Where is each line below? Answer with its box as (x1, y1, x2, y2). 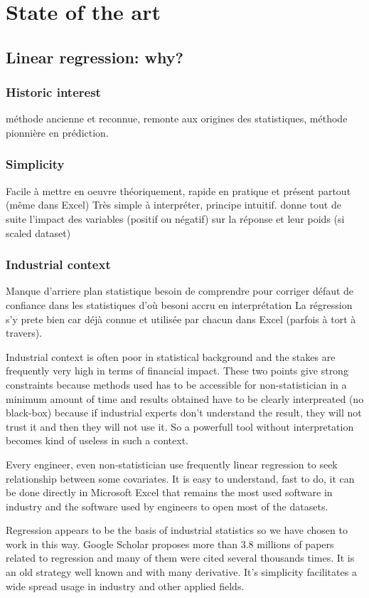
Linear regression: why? (6, 46, 183, 68)
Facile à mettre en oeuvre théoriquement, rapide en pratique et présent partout (6, 183, 351, 198)
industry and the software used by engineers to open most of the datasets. (6, 498, 328, 513)
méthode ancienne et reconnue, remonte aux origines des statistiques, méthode (6, 111, 348, 126)
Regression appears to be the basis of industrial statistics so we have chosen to (6, 523, 348, 537)
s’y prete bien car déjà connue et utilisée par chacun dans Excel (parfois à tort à (6, 311, 356, 326)
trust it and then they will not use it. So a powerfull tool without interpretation (6, 419, 354, 434)
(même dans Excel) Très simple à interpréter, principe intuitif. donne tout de (6, 197, 341, 212)
